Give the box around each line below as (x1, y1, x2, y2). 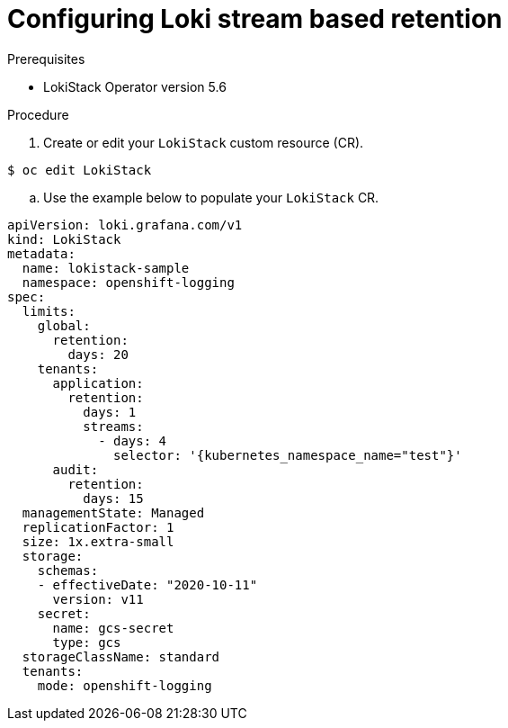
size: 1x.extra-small (22, 534, 174, 549)
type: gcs (52, 634, 121, 650)
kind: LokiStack (7, 231, 121, 247)
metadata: (7, 246, 76, 261)
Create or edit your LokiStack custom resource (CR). (43, 134, 364, 150)
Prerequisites (7, 50, 85, 67)
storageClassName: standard (22, 649, 220, 664)
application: (52, 375, 144, 391)
